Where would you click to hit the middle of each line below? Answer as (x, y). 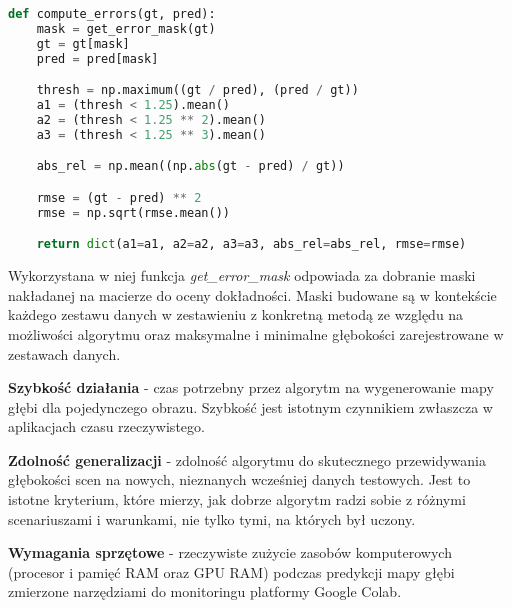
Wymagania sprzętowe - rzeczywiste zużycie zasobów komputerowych (230, 552)
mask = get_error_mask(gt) (126, 28)
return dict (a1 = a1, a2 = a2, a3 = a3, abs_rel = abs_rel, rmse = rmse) (251, 244)
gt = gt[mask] (83, 43)
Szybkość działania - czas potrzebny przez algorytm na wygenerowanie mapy (251, 387)
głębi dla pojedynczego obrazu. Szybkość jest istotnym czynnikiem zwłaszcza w (250, 406)
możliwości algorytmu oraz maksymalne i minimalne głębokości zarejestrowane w (256, 333)
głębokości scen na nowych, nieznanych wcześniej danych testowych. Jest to (239, 479)
